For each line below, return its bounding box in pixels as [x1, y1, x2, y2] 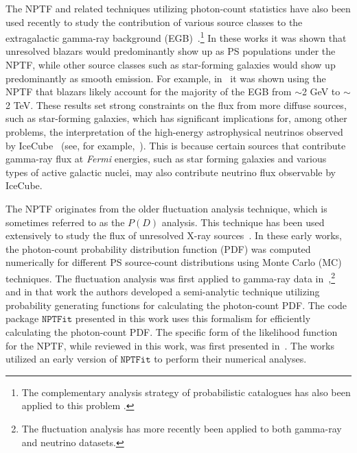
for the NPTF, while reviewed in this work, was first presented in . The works [5, 338, 334, 352]
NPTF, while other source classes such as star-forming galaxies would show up [5, 58, 336, 72]
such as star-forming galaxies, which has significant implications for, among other [5, 111, 347, 125]
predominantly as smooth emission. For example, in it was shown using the [5, 71, 326, 85]
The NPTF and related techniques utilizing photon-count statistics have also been [5, 1, 351, 15]
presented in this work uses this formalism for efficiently [75, 311, 311, 326]
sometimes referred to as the [5, 215, 125, 229]
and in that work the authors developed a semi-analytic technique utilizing [5, 284, 320, 299]
